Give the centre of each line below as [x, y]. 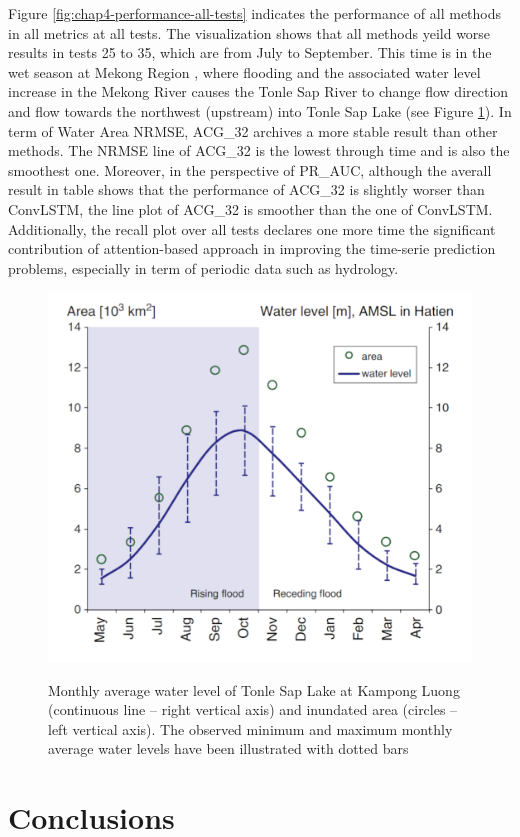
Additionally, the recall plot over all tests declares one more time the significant [252, 228]
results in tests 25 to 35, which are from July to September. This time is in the [250, 52]
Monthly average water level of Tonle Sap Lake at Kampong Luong [254, 689]
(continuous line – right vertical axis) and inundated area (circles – [253, 709]
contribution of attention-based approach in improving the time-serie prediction [252, 248]
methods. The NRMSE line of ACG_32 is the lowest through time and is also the [259, 150]
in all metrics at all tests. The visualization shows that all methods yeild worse [249, 32]
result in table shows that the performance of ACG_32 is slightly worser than [246, 189]
